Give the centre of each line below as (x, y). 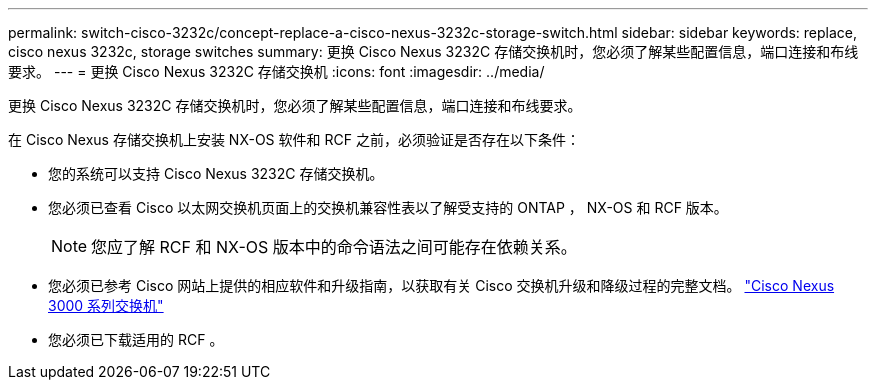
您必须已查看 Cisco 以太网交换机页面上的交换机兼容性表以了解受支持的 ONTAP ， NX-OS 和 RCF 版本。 (388, 207)
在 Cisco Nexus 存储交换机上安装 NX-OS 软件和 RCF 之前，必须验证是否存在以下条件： (294, 139)
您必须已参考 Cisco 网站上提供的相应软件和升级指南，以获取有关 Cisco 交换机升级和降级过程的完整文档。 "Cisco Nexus (441, 285)
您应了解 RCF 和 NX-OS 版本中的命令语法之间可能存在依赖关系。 (334, 247)
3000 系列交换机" (106, 305)
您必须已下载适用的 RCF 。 (136, 339)
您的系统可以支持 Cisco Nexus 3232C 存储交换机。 (216, 173)
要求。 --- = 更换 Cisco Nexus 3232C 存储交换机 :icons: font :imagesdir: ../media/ (276, 71)
